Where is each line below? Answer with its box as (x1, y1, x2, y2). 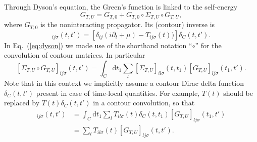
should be (223, 87, 253, 98)
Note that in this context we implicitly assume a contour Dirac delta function (4, 78, 244, 88)
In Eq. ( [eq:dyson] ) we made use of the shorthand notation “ (4, 40, 192, 50)
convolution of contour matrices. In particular (4, 50, 145, 60)
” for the (195, 40, 222, 50)
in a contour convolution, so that (93, 97, 195, 108)
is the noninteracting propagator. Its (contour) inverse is (40, 19, 215, 30)
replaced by (4, 97, 40, 108)
